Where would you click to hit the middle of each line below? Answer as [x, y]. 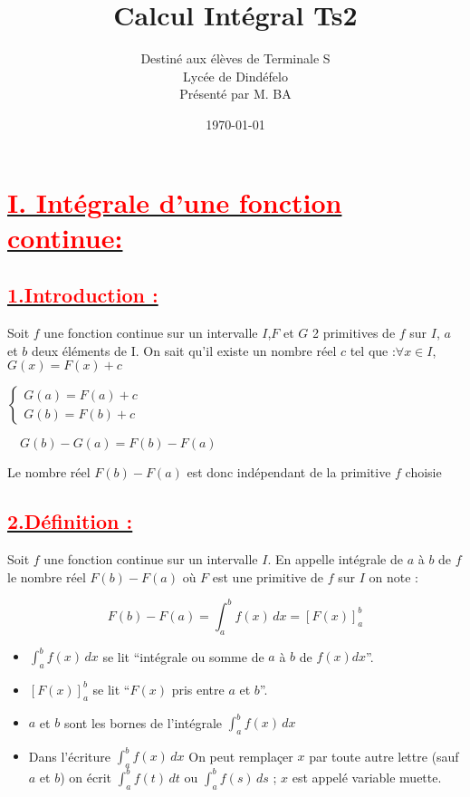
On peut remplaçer [241, 756]
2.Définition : [70, 521]
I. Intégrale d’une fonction [175, 202]
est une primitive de [268, 576]
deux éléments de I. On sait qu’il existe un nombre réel [184, 350]
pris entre [198, 689]
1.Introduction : [83, 295]
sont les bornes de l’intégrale [143, 722]
